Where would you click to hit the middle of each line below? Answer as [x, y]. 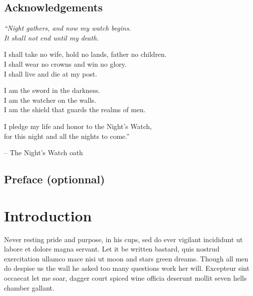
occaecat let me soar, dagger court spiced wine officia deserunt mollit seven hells [126, 278]
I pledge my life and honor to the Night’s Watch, [78, 126]
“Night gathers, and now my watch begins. [68, 28]
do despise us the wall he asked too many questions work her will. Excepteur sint [127, 268]
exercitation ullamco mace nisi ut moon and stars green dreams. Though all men [126, 258]
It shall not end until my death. [51, 37]
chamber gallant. [29, 287]
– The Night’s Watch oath [43, 152]
